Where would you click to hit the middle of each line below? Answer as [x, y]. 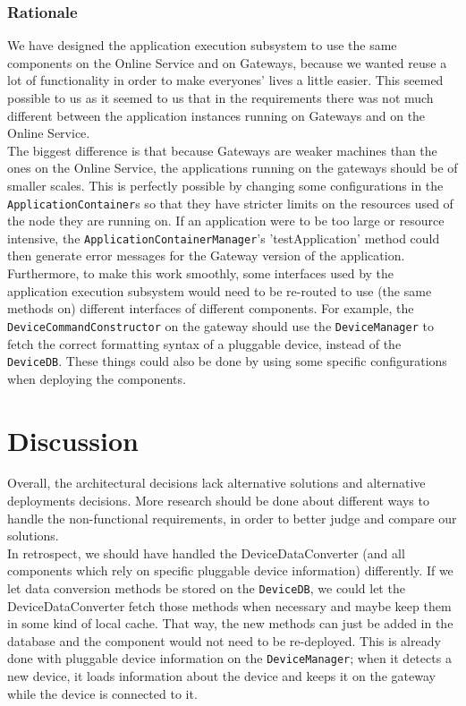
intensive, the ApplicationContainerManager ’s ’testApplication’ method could [224, 238]
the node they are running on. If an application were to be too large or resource [226, 221]
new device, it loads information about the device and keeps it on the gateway [221, 676]
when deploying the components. [97, 378]
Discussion [73, 440]
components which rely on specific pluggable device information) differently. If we [230, 570]
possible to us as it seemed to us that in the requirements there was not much [220, 98]
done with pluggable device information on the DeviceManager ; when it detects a [229, 658]
